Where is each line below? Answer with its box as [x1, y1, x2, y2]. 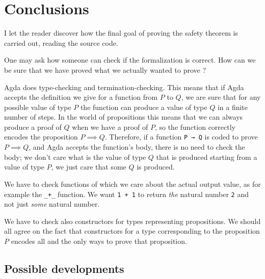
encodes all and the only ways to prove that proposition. [11, 235, 187, 246]
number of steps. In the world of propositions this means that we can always [4, 111, 243, 122]
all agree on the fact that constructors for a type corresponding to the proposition [4, 226, 260, 236]
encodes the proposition [4, 131, 78, 142]
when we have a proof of [72, 121, 148, 132]
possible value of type [4, 101, 71, 112]
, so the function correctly [154, 121, 235, 132]
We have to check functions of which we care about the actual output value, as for [4, 178, 261, 189]
